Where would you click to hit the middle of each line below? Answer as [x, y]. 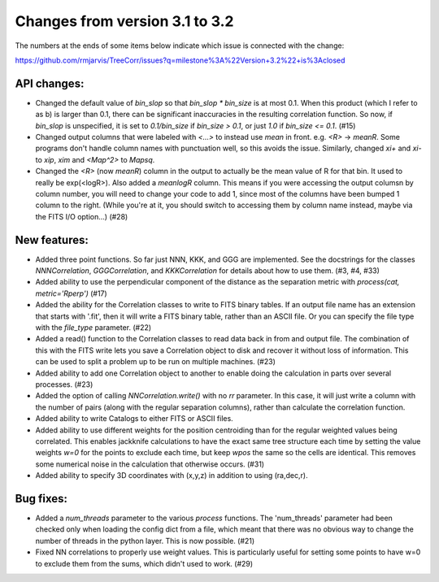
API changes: [50, 83]
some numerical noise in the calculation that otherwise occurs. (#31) [150, 464]
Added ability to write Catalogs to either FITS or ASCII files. [134, 419]
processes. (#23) [64, 384]
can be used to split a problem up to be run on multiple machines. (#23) [156, 362]
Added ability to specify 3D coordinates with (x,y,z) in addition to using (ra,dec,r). [172, 476]
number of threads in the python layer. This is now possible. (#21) [145, 541]
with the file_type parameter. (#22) [93, 328]
